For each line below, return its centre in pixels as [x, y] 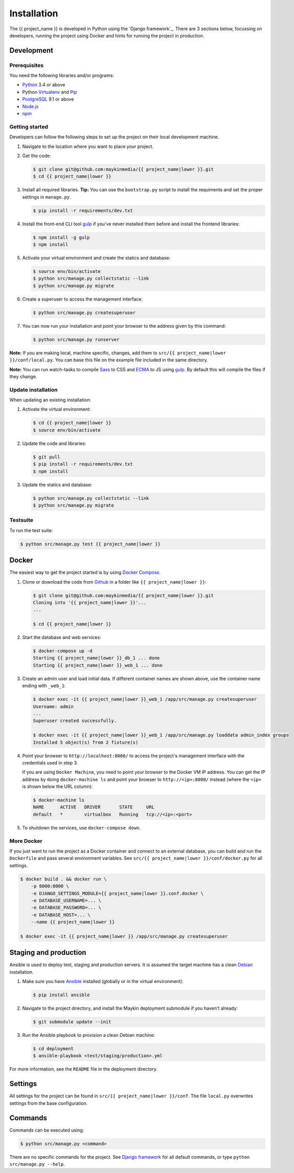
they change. [23, 376]
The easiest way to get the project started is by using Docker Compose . [85, 572]
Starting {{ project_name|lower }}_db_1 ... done [96, 658]
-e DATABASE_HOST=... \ [61, 915]
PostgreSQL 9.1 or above [48, 99]
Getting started [29, 126]
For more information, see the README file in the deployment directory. [84, 1069]
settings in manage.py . [47, 197]
